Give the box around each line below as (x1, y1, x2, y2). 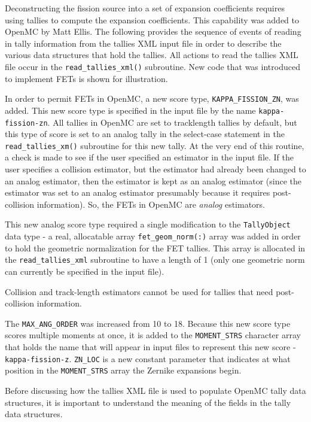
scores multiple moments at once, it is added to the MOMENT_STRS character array (5, 329, 301, 341)
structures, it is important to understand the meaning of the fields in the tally (5, 396, 291, 408)
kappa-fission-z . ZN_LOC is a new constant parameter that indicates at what (5, 352, 291, 365)
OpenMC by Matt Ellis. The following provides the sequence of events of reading (5, 25, 301, 38)
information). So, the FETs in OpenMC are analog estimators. (36, 198, 265, 210)
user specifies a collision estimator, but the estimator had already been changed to (5, 163, 306, 175)
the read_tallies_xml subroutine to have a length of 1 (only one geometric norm (5, 253, 305, 266)
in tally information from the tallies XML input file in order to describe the (5, 37, 282, 49)
